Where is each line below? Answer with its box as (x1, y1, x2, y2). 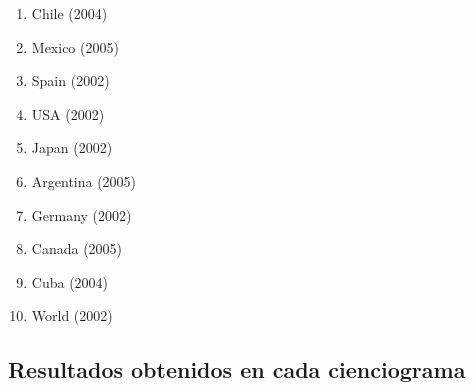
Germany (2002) (31, 204, 132, 225)
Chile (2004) (31, 3, 108, 23)
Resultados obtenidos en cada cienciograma (8, 354, 466, 385)
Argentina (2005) (31, 170, 137, 191)
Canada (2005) (31, 238, 123, 259)
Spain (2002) (31, 70, 110, 91)
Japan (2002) (31, 137, 113, 158)
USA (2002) (31, 103, 105, 124)
